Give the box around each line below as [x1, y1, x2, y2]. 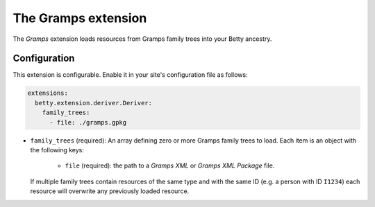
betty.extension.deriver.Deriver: [35, 99, 153, 107]
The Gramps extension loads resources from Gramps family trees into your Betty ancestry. [12, 35, 272, 43]
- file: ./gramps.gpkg [49, 118, 127, 126]
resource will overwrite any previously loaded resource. [30, 187, 190, 195]
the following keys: [30, 145, 85, 154]
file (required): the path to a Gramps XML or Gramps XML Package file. [65, 161, 275, 170]
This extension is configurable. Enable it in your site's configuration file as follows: [12, 71, 248, 79]
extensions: [27, 89, 69, 97]
